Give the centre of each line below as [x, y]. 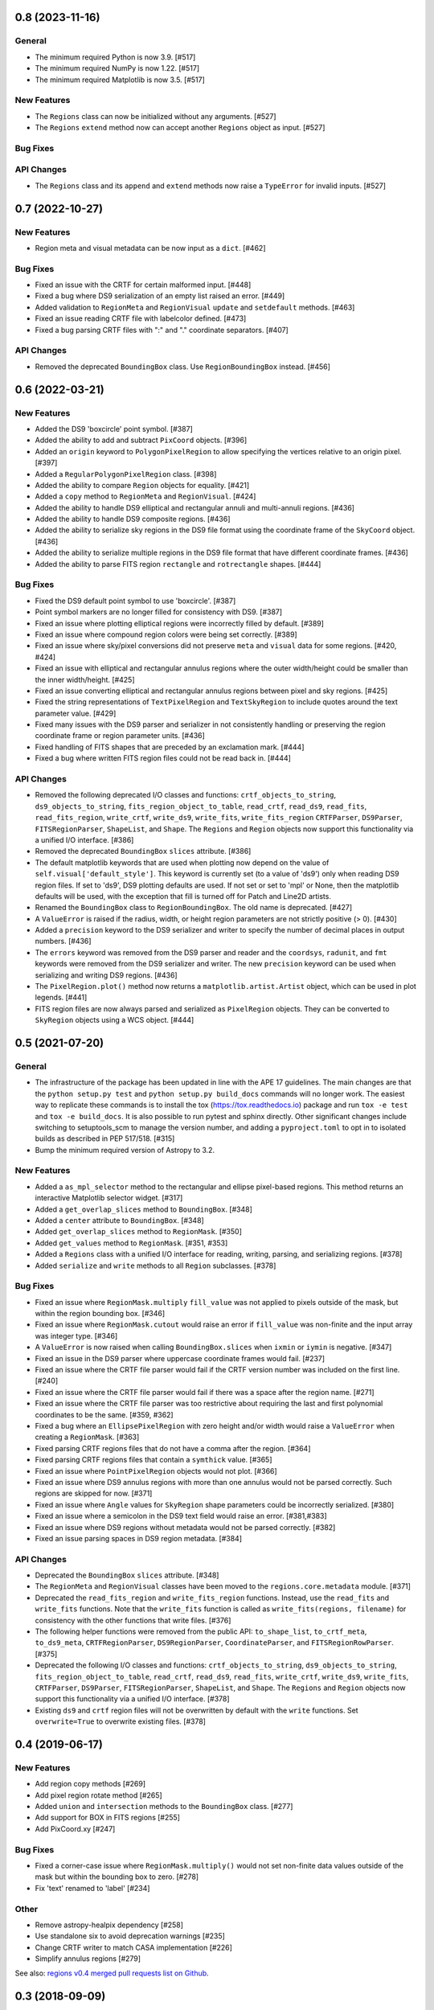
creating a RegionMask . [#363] [87, 1437]
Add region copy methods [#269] [90, 1784]
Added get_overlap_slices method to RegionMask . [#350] [139, 1232]
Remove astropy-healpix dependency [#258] [109, 1925]
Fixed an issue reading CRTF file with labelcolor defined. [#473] [141, 318]
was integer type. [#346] [76, 1335]
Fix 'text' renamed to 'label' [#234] [92, 1888]
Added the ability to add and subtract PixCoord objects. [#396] [141, 440]
